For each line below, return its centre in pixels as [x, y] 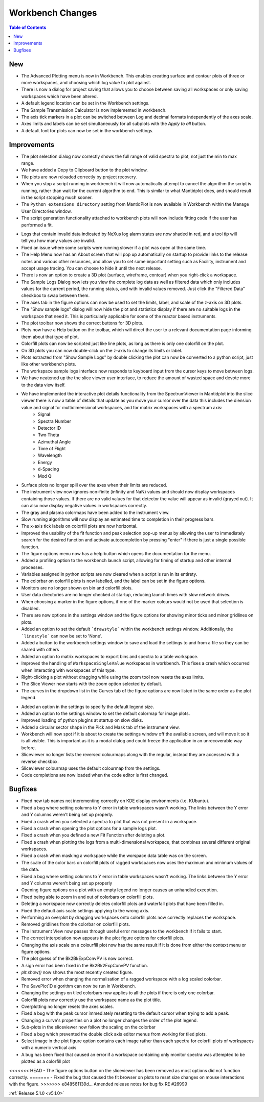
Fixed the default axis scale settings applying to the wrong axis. [85, 910]
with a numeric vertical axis [49, 1048]
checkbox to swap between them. [55, 295]
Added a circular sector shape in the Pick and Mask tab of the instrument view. [101, 727]
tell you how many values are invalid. [58, 241]
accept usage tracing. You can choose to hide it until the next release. [92, 268]
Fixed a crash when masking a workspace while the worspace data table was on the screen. [114, 856]
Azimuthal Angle [54, 441]
